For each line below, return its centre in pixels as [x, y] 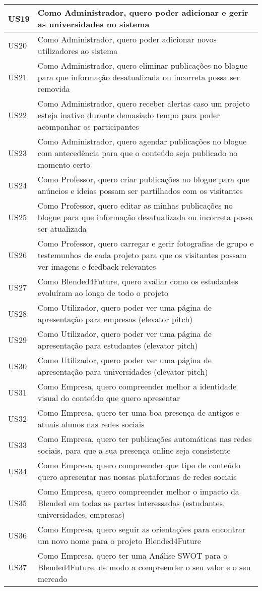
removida [54, 89]
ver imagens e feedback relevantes [97, 266]
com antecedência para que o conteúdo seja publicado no [138, 153]
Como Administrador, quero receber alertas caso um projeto [144, 103]
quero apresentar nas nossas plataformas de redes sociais [137, 477]
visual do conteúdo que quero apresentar [109, 398]
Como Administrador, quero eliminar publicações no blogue [143, 65]
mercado [52, 579]
